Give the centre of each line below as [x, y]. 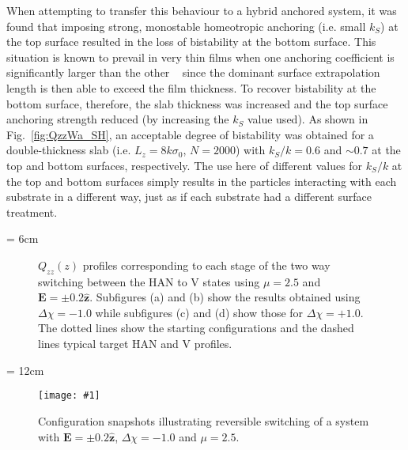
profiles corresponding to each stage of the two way [206, 265]
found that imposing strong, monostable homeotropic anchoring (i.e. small [186, 26]
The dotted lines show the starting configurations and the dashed [196, 328]
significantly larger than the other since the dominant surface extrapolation [193, 72]
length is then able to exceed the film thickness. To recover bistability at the [191, 87]
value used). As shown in [308, 119]
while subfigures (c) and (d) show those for [199, 312]
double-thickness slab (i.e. [69, 150]
